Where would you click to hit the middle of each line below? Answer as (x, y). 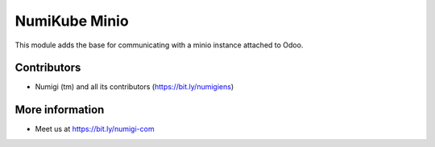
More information (60, 110)
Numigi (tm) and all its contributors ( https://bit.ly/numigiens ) (135, 87)
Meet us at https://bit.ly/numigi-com (95, 129)
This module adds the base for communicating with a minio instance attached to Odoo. (159, 45)
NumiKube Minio (72, 21)
